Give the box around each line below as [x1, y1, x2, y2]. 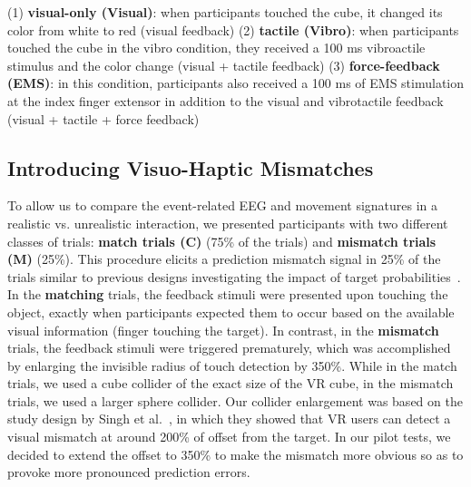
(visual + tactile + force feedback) [7, 109, 200, 128]
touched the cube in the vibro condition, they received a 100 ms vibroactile [7, 38, 426, 57]
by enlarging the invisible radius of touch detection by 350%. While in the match [7, 356, 457, 375]
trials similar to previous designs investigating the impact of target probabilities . [7, 267, 461, 286]
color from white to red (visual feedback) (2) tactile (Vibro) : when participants [7, 20, 459, 39]
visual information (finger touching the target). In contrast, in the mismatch [7, 320, 439, 339]
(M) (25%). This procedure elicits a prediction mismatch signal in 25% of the [7, 249, 441, 268]
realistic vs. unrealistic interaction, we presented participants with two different [7, 213, 448, 232]
